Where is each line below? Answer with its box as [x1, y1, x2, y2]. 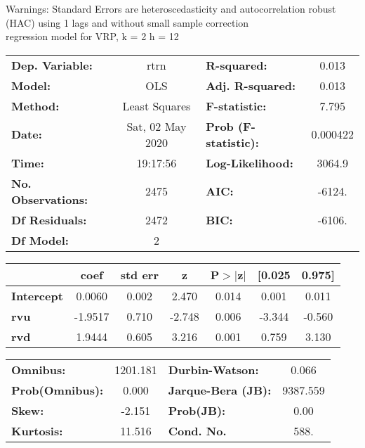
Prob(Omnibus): [11, 381, 104, 398]
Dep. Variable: [11, 56, 93, 73]
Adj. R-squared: [206, 77, 296, 94]
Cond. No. [168, 422, 227, 439]
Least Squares [122, 97, 191, 114]
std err [120, 266, 159, 283]
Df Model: [11, 231, 69, 248]
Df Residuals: [11, 211, 87, 228]
